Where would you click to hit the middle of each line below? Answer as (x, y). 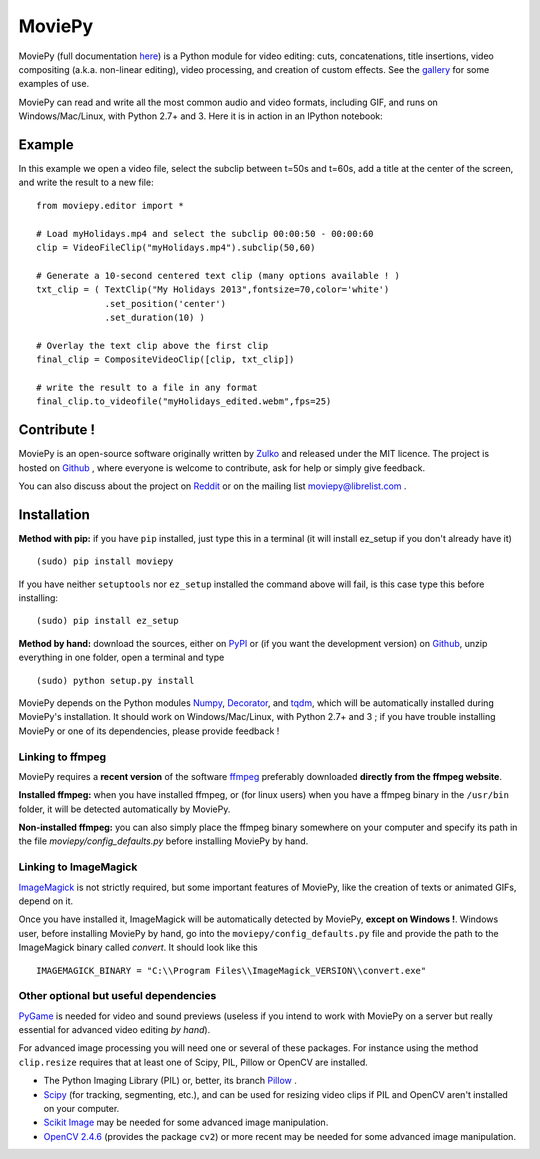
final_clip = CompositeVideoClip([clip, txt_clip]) (165, 359)
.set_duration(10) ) (154, 317)
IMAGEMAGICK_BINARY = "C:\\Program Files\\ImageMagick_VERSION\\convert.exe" (231, 970)
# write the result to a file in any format (147, 387)
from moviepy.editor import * (110, 205)
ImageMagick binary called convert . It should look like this (138, 947)
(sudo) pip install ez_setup (107, 621)
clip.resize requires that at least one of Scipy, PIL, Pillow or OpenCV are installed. (193, 1062)
